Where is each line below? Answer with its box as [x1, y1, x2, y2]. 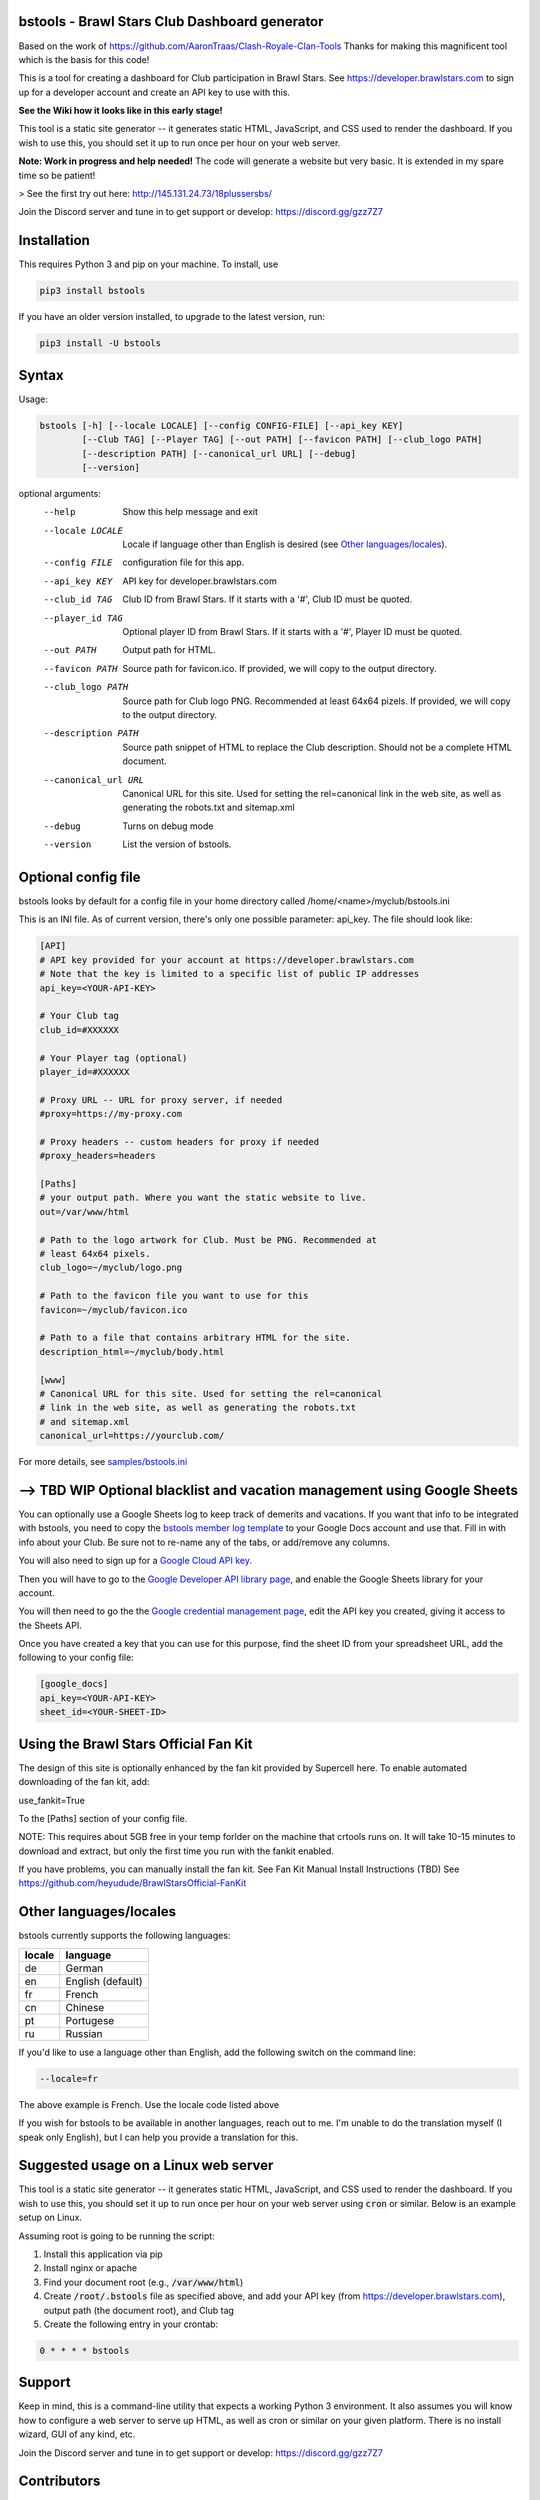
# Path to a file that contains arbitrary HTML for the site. [39, 1332, 351, 1344]
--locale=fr [39, 2073, 99, 2084]
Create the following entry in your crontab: [43, 2318, 219, 2330]
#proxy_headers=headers [39, 1150, 157, 1162]
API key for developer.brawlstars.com [122, 575, 277, 587]
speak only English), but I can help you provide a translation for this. [18, 2131, 299, 2143]
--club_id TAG [43, 594, 113, 605]
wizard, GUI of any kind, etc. [18, 2428, 136, 2440]
